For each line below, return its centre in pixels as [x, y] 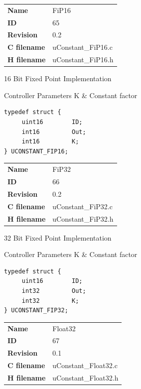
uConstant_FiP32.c [82, 206]
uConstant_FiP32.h [83, 218]
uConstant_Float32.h [85, 377]
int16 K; [50, 142]
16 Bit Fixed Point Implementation [58, 78]
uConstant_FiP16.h [83, 60]
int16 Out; [54, 132]
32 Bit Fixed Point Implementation [58, 237]
